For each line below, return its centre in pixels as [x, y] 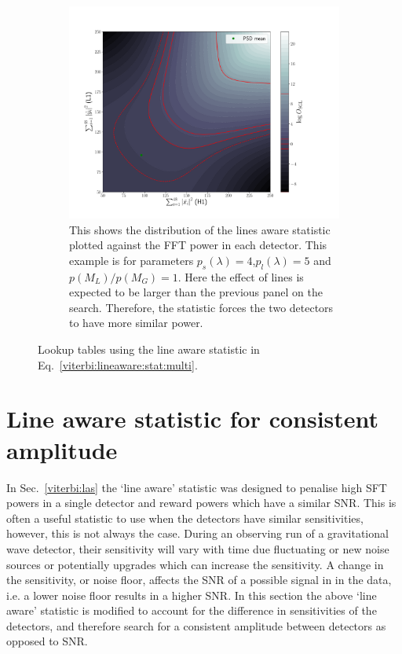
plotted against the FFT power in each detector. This [198, 245]
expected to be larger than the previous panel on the [196, 292]
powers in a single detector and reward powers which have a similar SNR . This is [201, 503]
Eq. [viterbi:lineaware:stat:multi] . [118, 364]
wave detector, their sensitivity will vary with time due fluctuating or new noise [198, 548]
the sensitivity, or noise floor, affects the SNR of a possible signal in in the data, [199, 580]
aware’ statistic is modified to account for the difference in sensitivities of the [192, 610]
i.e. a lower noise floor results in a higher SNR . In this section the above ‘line [192, 595]
